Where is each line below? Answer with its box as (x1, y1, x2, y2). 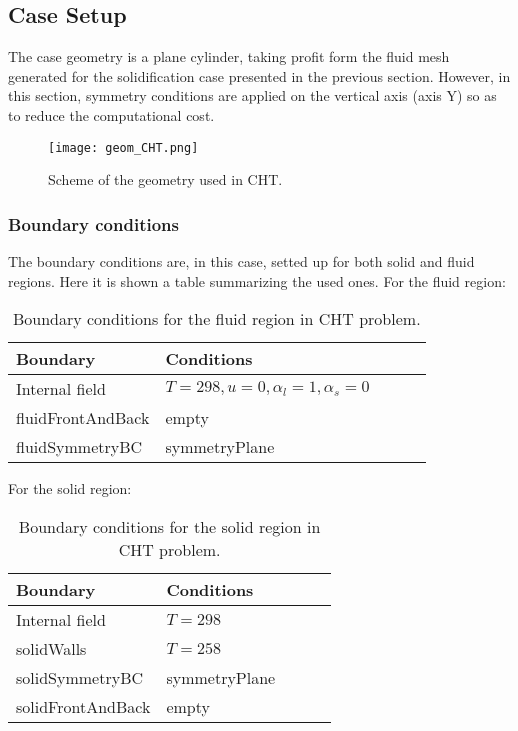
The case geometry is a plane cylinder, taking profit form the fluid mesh (8, 46, 450, 67)
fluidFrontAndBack (16, 406, 150, 430)
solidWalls (16, 636, 87, 660)
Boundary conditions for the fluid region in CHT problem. (12, 307, 421, 331)
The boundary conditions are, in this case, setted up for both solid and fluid (8, 251, 475, 272)
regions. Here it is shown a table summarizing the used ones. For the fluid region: (8, 270, 506, 291)
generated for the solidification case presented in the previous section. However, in (8, 65, 511, 86)
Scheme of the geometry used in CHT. (48, 169, 283, 190)
